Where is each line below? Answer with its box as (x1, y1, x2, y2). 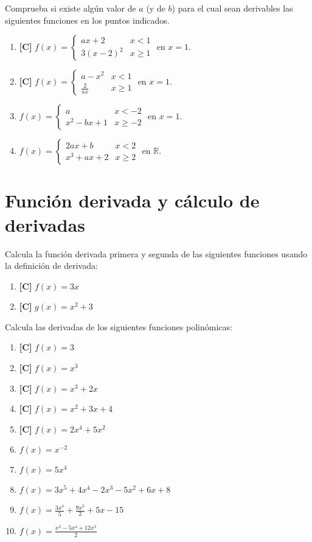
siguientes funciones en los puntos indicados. (5, 13, 170, 26)
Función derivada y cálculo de (5, 188, 260, 213)
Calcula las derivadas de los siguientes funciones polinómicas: (5, 320, 232, 333)
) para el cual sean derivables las (172, 2, 293, 14)
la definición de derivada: (5, 259, 98, 272)
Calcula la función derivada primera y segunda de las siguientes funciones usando (5, 247, 308, 260)
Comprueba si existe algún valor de (5, 2, 136, 14)
